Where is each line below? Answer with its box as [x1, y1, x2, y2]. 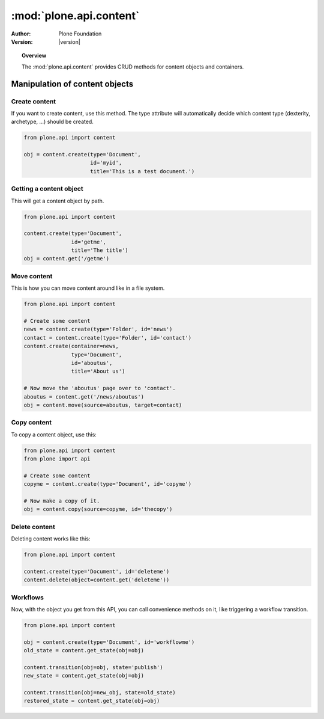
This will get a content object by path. [11, 197, 104, 204]
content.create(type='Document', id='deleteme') [23, 568, 170, 575]
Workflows [11, 593, 44, 601]
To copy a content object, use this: [11, 430, 97, 438]
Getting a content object [11, 185, 83, 193]
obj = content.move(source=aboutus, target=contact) [23, 402, 182, 408]
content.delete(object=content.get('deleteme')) [23, 577, 170, 583]
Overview [22, 52, 47, 60]
